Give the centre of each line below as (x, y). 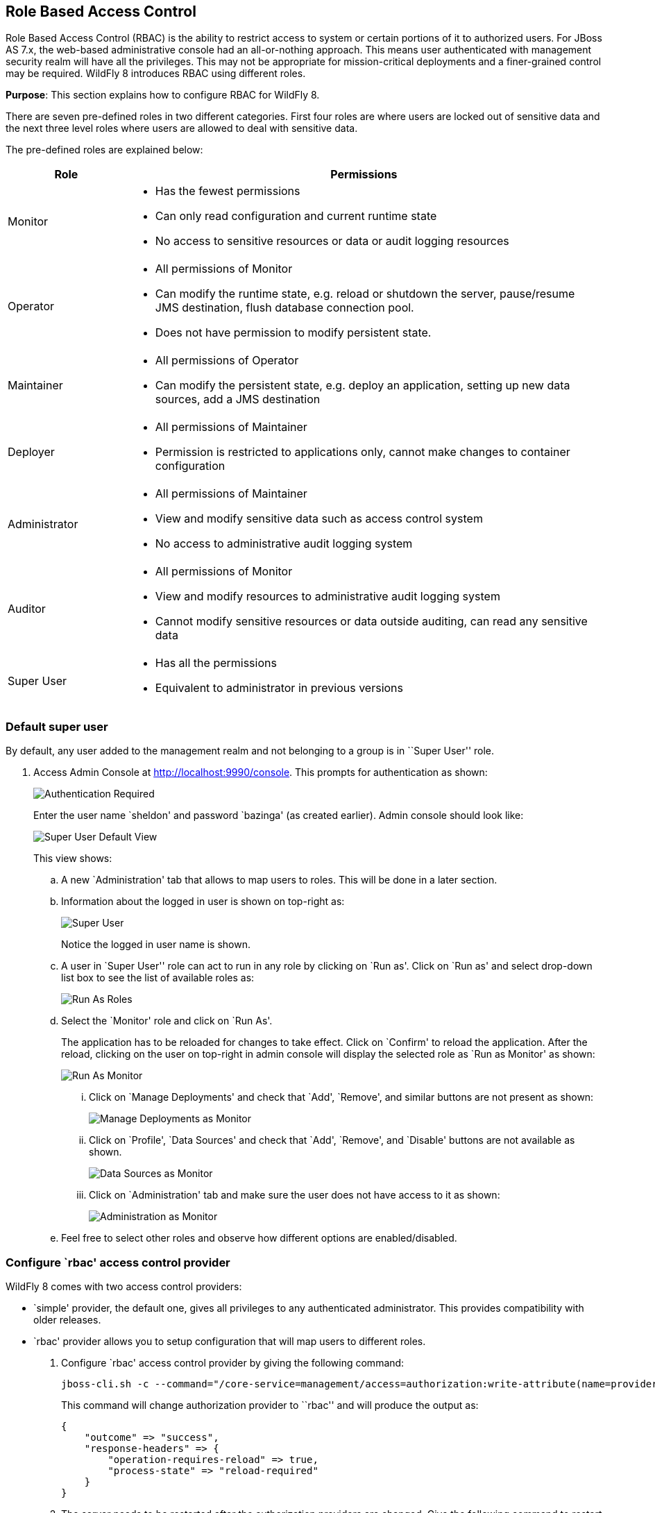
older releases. (67, 1319)
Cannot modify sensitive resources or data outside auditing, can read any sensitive (371, 622)
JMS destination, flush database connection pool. (284, 308)
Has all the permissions (216, 663)
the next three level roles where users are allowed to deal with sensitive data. (182, 128)
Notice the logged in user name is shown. (156, 945)
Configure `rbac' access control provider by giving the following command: (233, 1362)
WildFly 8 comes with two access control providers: (124, 1286)
